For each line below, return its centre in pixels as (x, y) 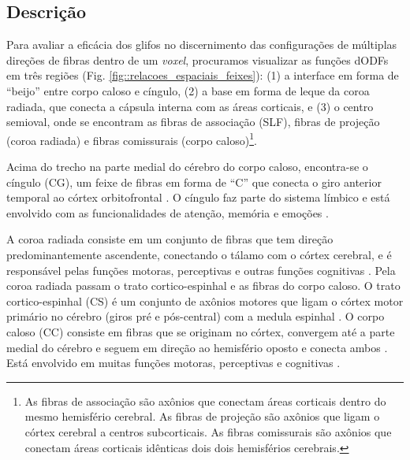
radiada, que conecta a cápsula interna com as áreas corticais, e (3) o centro (190, 106)
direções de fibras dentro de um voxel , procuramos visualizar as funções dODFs (198, 59)
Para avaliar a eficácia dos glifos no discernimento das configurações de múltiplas (202, 45)
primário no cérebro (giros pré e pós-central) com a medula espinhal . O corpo (196, 316)
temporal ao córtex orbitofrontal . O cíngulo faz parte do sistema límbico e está (198, 197)
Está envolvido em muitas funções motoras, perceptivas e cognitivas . (173, 363)
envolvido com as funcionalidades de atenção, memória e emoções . (168, 212)
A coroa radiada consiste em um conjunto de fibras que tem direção (170, 239)
